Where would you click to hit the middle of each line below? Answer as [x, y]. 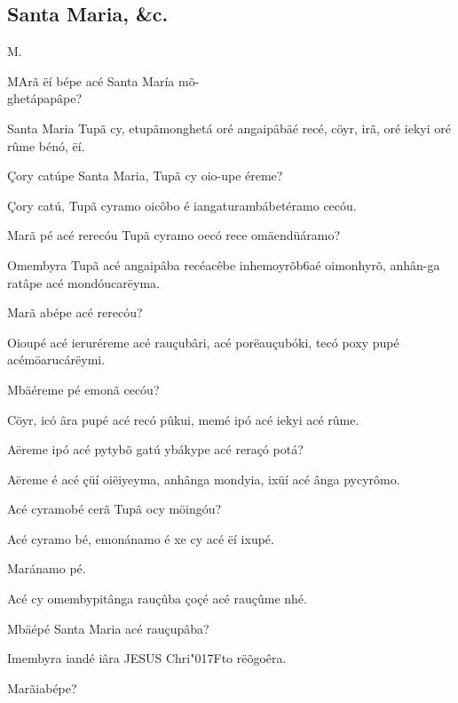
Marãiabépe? [42, 687]
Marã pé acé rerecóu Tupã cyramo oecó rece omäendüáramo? [174, 235]
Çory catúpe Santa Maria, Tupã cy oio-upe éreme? [145, 176]
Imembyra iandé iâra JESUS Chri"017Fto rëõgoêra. [147, 658]
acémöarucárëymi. [56, 359]
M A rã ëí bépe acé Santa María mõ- [103, 80]
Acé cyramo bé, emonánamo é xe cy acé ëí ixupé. [141, 538]
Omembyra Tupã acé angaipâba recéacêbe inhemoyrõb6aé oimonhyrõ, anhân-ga [224, 264]
